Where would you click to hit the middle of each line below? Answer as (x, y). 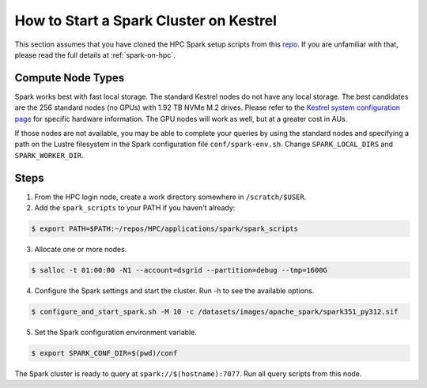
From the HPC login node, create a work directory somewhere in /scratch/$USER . (170, 197)
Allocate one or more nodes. (81, 250)
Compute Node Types (70, 78)
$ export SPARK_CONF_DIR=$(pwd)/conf (104, 353)
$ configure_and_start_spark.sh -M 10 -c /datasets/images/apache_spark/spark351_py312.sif (215, 312)
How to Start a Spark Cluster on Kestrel (145, 21)
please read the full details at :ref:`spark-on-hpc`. (95, 55)
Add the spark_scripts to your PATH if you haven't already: (135, 208)
